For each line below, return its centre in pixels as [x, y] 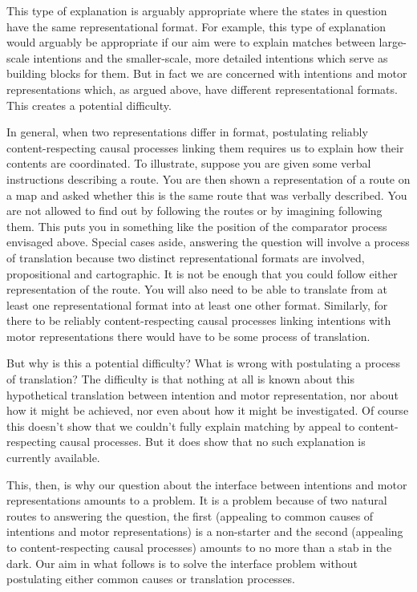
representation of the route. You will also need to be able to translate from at [197, 289]
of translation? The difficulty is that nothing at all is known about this [180, 379]
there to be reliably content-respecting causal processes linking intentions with [199, 320]
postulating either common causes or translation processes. [151, 579]
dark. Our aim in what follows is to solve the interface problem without [182, 563]
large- [393, 42]
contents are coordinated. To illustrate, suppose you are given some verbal [189, 163]
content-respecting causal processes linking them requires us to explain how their [205, 147]
